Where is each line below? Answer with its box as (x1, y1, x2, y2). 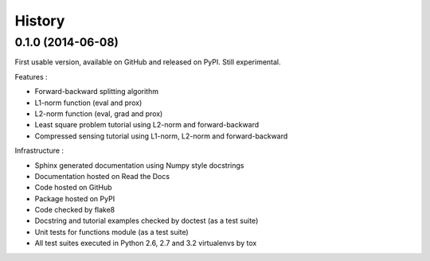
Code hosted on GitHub (34, 183, 112, 193)
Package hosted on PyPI (34, 193, 115, 203)
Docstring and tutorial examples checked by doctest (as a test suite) (34, 216, 259, 226)
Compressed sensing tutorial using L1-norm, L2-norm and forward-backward (34, 131, 288, 141)
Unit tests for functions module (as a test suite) (34, 227, 189, 236)
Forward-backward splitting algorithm (34, 87, 159, 96)
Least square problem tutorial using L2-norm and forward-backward (34, 120, 260, 130)
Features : (14, 72, 48, 81)
